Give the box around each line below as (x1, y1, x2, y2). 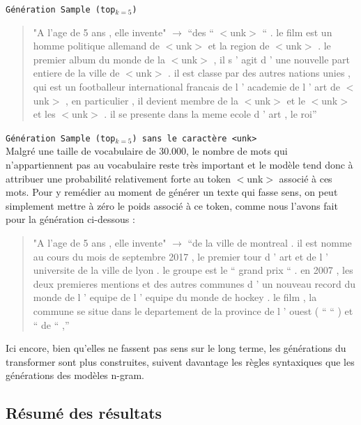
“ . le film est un (262, 24, 332, 39)
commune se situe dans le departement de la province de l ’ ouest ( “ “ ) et (33, 304, 353, 318)
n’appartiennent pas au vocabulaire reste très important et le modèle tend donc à (6, 157, 353, 172)
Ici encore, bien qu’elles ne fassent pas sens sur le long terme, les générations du (6, 341, 346, 355)
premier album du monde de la (33, 52, 165, 66)
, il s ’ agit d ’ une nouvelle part (213, 52, 350, 66)
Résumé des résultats (6, 402, 162, 424)
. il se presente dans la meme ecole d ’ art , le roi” (104, 107, 317, 121)
